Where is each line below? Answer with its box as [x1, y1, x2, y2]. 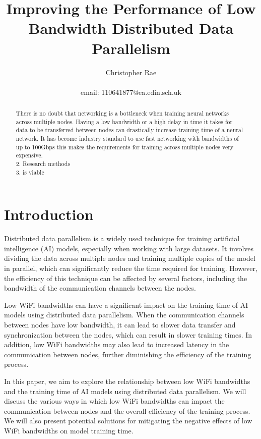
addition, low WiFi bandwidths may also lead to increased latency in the [4, 339, 229, 350]
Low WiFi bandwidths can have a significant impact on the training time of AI [4, 299, 248, 310]
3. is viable [16, 168, 44, 176]
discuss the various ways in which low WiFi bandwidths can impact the [4, 396, 225, 406]
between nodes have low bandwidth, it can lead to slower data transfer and [4, 319, 236, 330]
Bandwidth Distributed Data [28, 18, 234, 38]
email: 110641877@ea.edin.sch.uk [81, 86, 181, 97]
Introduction [4, 204, 94, 225]
